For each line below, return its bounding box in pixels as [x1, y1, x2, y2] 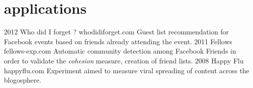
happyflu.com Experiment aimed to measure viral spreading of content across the [4, 65, 250, 75]
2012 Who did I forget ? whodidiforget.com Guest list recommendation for [4, 27, 229, 37]
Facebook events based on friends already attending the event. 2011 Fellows [4, 36, 232, 46]
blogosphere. [4, 75, 41, 85]
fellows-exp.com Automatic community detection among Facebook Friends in [4, 46, 236, 56]
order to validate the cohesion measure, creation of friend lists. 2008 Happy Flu [4, 55, 244, 65]
